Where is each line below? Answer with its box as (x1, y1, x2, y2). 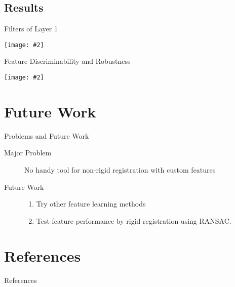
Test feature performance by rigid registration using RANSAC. (36, 215, 231, 226)
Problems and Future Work (4, 130, 89, 141)
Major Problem (4, 147, 52, 158)
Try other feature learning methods (36, 198, 146, 209)
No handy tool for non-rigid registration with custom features (24, 165, 216, 175)
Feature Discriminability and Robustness (4, 56, 131, 66)
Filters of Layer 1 (4, 23, 58, 34)
